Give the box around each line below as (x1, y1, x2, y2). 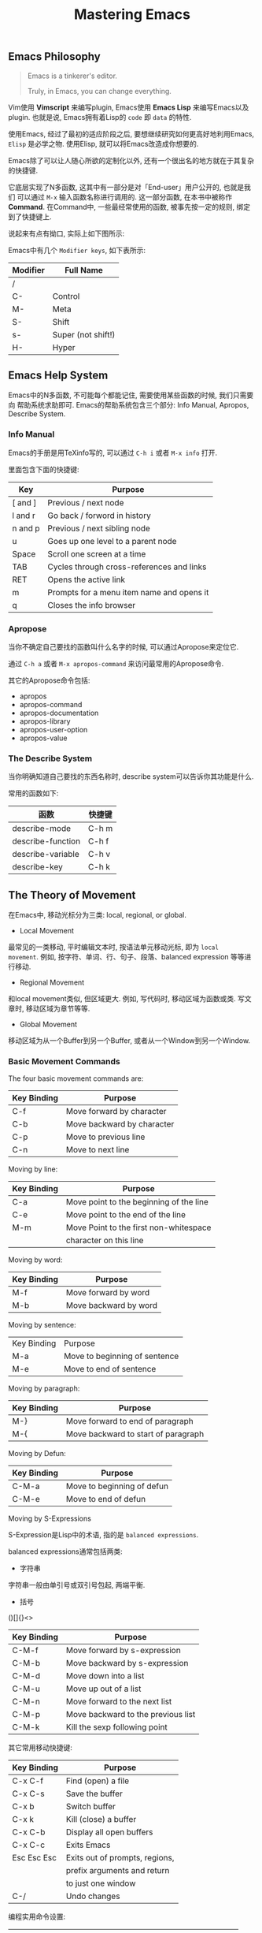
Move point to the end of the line (65, 1209, 186, 1220)
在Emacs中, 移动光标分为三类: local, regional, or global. (8, 911, 187, 920)
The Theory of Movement (8, 888, 136, 902)
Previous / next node (47, 497, 124, 508)
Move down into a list (65, 1670, 145, 1682)
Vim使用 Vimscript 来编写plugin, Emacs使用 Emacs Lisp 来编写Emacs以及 (8, 102, 249, 112)
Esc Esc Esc (12, 1853, 57, 1864)
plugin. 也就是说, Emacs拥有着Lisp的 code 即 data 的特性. (8, 112, 192, 121)
